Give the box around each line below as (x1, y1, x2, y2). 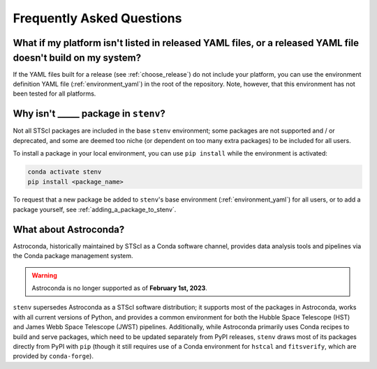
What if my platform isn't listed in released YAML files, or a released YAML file (13, 37, 360, 49)
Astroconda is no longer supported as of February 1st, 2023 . (31, 283, 207, 292)
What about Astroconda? (13, 223, 125, 235)
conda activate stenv (27, 168, 102, 176)
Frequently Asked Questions (13, 10, 182, 26)
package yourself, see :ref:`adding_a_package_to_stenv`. (13, 205, 177, 213)
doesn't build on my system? (13, 52, 142, 63)
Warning (31, 271, 57, 279)
